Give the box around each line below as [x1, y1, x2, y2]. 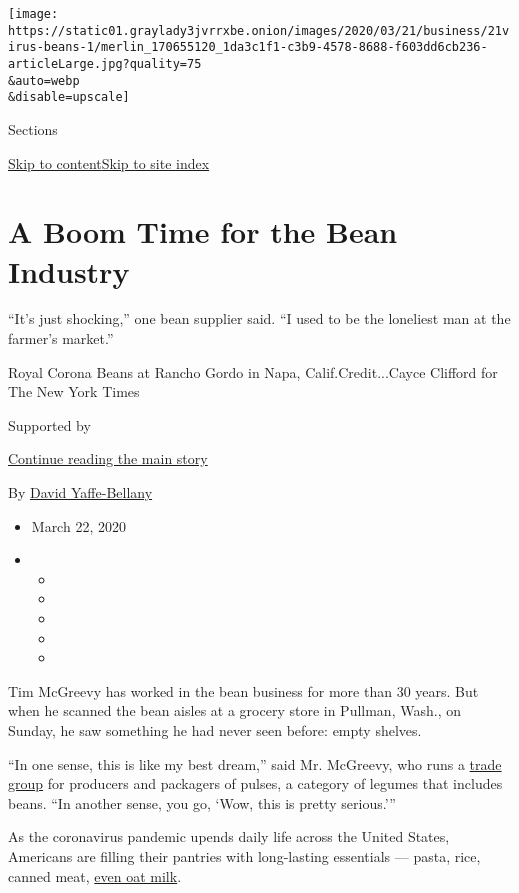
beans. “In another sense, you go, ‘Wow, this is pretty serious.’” [8, 792, 396, 813]
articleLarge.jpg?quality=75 [8, 56, 202, 71]
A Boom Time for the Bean [8, 211, 398, 252]
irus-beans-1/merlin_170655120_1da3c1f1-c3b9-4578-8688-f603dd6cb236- [8, 40, 488, 55]
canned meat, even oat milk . [8, 865, 182, 886]
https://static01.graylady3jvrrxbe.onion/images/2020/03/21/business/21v [8, 23, 510, 38]
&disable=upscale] [8, 90, 130, 105]
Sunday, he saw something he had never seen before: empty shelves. [8, 719, 422, 740]
